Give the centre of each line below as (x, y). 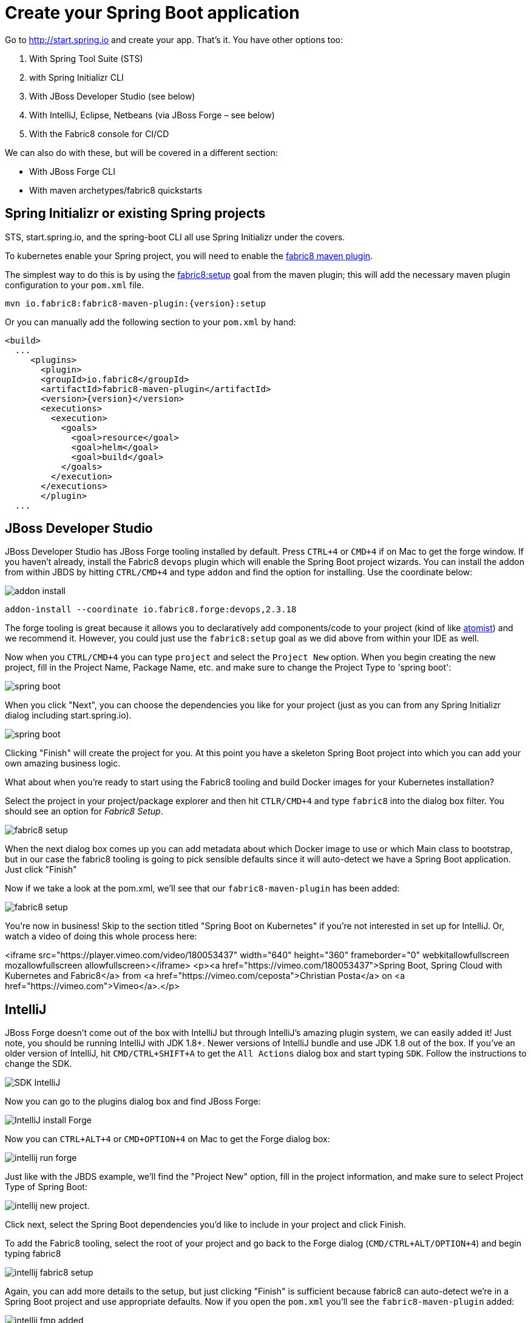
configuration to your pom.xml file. (75, 285)
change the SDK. (39, 1064)
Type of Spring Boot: (46, 1187)
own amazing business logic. (63, 763)
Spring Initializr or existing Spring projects (135, 214)
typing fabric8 (33, 1254)
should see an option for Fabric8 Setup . (84, 811)
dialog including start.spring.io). (68, 716)
